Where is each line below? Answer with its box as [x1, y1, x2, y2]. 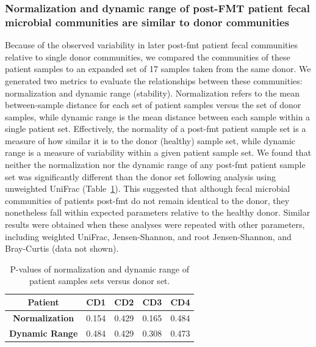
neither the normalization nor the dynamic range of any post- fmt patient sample [5, 158, 306, 171]
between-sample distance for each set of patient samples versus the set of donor [5, 98, 301, 111]
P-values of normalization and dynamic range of [10, 262, 190, 275]
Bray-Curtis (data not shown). [5, 242, 119, 255]
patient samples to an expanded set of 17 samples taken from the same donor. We [5, 62, 311, 75]
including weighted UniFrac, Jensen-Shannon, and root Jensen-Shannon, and [5, 230, 292, 243]
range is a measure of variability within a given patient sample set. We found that [5, 146, 312, 159]
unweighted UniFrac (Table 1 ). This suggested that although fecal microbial [5, 182, 290, 195]
